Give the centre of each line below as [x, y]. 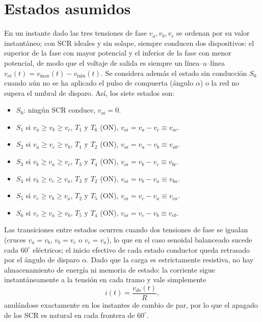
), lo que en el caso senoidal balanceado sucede [179, 240]
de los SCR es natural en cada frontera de [70, 315]
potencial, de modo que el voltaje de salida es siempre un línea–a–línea [115, 62]
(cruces [15, 240]
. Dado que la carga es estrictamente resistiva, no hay [170, 260]
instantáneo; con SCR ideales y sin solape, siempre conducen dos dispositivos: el [129, 43]
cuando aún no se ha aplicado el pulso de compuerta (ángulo [99, 83]
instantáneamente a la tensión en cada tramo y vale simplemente [105, 279]
